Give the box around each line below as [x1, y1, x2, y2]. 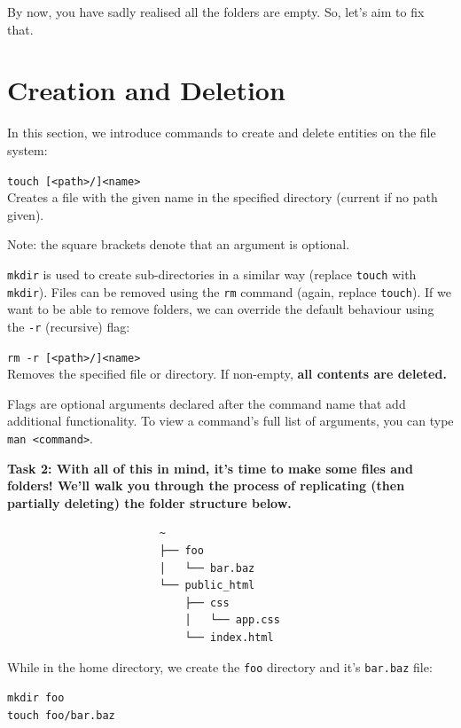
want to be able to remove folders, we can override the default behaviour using [7, 300, 434, 318]
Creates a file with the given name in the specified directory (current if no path [7, 188, 438, 207]
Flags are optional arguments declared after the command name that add [7, 394, 406, 412]
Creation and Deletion [7, 72, 285, 108]
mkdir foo [7, 692, 65, 705]
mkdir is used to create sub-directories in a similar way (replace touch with [7, 264, 417, 283]
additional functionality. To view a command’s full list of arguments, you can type [7, 411, 454, 430]
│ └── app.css [184, 614, 280, 627]
